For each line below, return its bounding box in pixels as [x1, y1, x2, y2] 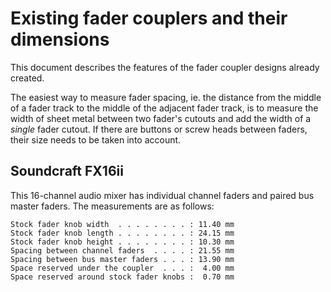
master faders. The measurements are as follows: [10, 200, 215, 212]
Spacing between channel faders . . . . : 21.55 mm [10, 245, 235, 256]
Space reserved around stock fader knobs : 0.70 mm [10, 272, 235, 282]
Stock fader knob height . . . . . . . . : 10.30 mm [10, 237, 235, 247]
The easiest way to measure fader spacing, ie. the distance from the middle [10, 91, 322, 103]
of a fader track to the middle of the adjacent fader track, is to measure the [10, 102, 319, 114]
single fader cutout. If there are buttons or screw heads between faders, [10, 123, 308, 135]
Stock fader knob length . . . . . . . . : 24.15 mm [10, 228, 235, 238]
